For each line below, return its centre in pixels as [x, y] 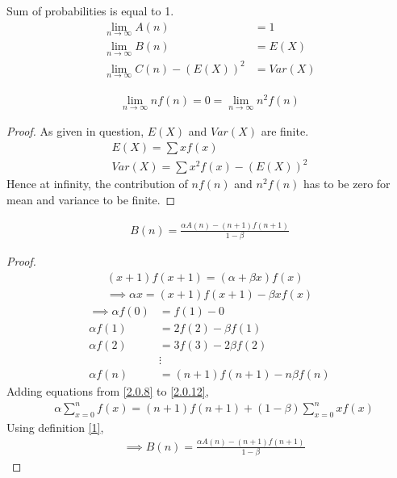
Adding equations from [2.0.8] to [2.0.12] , [108, 390]
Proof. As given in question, [75, 131]
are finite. [285, 131]
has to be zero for [347, 184]
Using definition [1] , [55, 427]
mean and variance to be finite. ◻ [91, 199]
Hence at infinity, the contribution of [97, 184]
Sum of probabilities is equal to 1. [90, 10]
